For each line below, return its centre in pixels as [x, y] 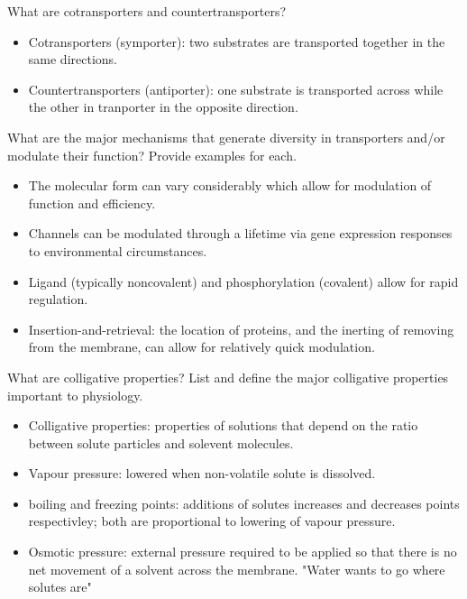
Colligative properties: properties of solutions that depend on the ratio [223, 425]
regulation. [58, 299]
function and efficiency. [92, 203]
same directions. [73, 59]
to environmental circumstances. [118, 250]
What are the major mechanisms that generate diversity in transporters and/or [226, 137]
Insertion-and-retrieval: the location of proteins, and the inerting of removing [241, 329]
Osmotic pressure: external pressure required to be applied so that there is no [243, 552]
